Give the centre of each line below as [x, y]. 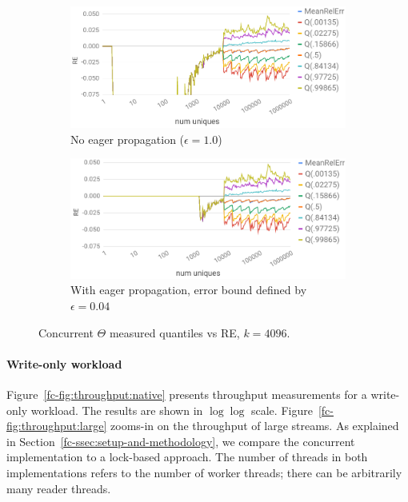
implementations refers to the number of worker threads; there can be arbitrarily [204, 472]
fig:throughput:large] [57, 426]
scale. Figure [282, 410]
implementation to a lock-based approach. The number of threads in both [187, 457]
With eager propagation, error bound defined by [189, 290]
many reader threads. [59, 488]
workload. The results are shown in [117, 410]
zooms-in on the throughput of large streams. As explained [255, 426]
